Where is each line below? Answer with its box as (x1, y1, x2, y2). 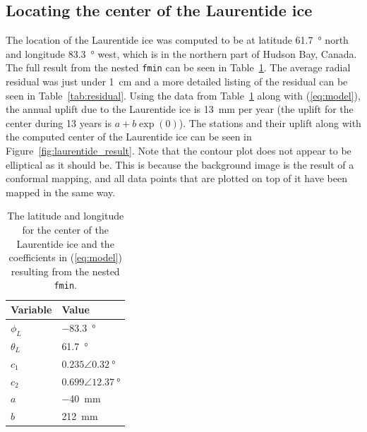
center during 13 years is (6, 115, 112, 130)
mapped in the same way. (6, 184, 116, 199)
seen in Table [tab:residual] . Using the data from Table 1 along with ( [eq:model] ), (6, 88, 361, 102)
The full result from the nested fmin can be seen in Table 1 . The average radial (6, 60, 351, 75)
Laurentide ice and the (16, 236, 114, 251)
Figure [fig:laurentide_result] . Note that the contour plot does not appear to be (6, 143, 351, 158)
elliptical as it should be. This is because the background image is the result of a (6, 157, 354, 172)
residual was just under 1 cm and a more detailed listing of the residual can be (6, 74, 348, 89)
